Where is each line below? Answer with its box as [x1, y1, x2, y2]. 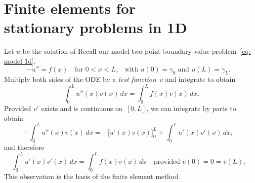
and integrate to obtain [165, 74, 236, 84]
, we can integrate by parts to [146, 103, 236, 113]
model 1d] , [4, 55, 36, 66]
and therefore [4, 142, 44, 152]
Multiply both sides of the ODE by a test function [4, 74, 156, 84]
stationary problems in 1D [4, 17, 187, 37]
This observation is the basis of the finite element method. [4, 171, 180, 181]
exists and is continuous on [41, 103, 123, 113]
